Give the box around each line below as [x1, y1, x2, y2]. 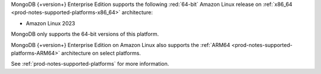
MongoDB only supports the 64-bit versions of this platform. [11, 31, 159, 38]
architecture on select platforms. [61, 49, 141, 56]
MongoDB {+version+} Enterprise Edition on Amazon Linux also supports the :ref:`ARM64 [11, 41, 231, 48]
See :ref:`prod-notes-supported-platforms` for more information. [11, 60, 169, 68]
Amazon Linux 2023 [26, 19, 75, 26]
